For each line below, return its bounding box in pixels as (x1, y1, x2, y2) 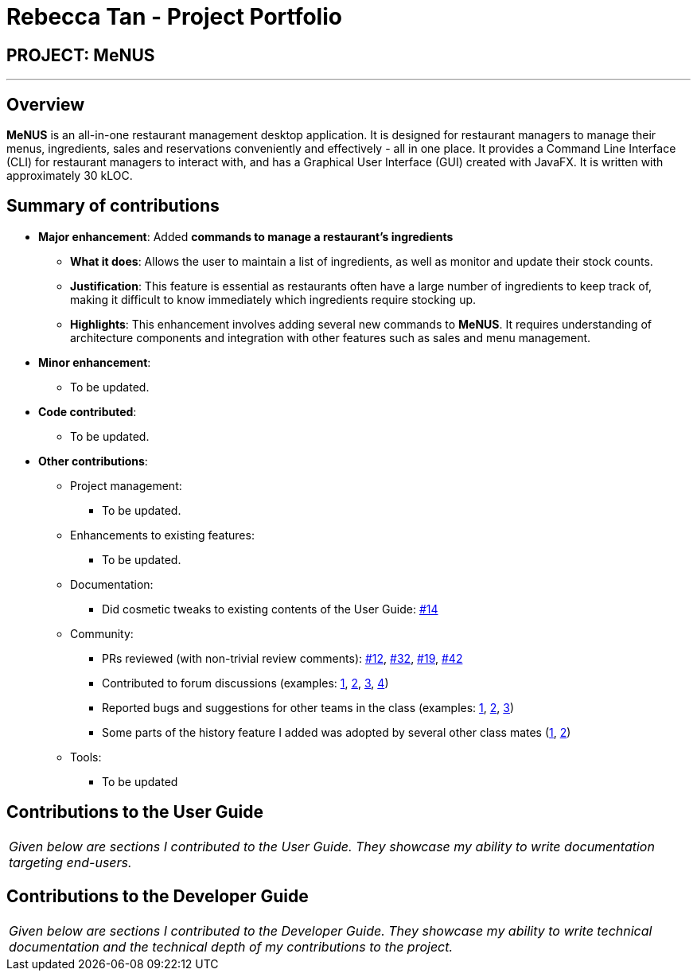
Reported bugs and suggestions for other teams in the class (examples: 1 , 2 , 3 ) (102, 700, 515, 714)
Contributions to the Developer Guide (6, 886, 309, 907)
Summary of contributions (6, 196, 220, 216)
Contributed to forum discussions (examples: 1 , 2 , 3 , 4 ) (102, 675, 389, 690)
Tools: (70, 749, 102, 764)
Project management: (70, 478, 182, 492)
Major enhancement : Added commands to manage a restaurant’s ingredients (38, 229, 454, 243)
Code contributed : (38, 404, 137, 418)
